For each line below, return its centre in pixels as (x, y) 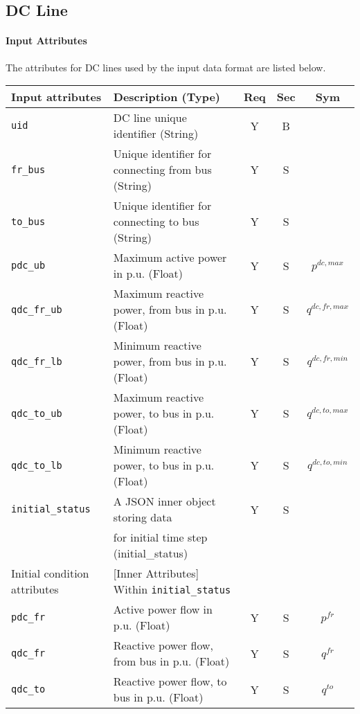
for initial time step (160, 537)
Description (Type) (166, 97)
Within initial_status (172, 589)
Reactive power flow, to (170, 681)
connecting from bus (162, 170)
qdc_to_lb (37, 465)
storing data (143, 517)
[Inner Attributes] (156, 573)
